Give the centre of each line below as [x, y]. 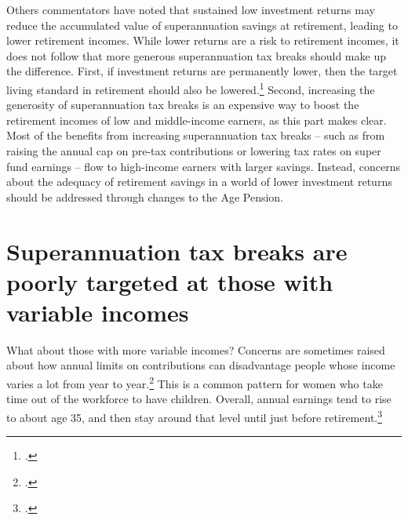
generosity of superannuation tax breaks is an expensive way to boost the [183, 105]
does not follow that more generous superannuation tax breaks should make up [196, 55]
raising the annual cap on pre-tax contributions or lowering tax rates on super [194, 151]
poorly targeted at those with [170, 281]
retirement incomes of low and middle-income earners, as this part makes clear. [197, 120]
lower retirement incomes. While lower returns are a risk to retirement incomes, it [203, 40]
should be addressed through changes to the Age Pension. [145, 196]
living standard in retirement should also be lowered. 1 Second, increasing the [191, 88]
